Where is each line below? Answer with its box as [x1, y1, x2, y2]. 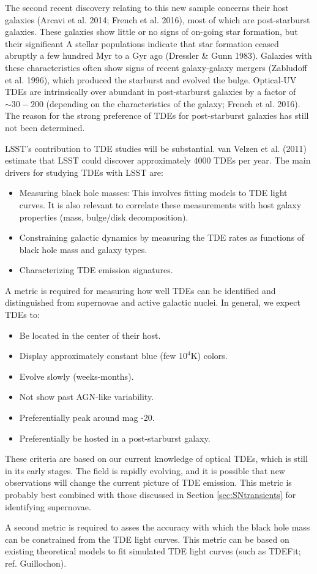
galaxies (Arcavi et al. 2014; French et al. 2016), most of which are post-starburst [5, 13, 310, 26]
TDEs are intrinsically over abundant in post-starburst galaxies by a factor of [5, 85, 296, 98]
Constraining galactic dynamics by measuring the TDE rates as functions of [19, 231, 305, 244]
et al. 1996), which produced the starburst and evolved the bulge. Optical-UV [5, 73, 297, 86]
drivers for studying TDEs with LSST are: [5, 165, 163, 178]
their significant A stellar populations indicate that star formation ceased [5, 37, 279, 50]
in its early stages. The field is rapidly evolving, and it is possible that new [5, 464, 285, 477]
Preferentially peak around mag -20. [19, 411, 155, 424]
